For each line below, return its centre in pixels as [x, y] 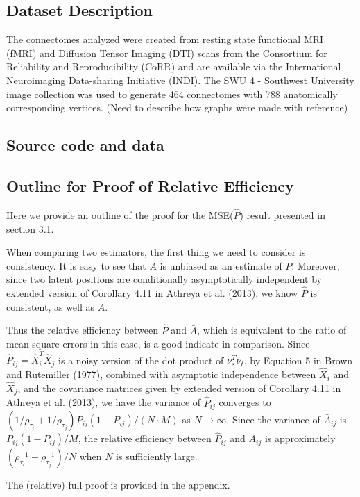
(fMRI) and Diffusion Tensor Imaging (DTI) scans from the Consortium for [167, 52]
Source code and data [85, 145]
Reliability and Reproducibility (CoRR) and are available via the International [174, 66]
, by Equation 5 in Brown [298, 360]
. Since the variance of [273, 419]
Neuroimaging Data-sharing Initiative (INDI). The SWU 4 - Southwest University [180, 80]
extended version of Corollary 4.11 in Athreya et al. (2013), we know [152, 293]
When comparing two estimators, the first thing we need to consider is [156, 252]
